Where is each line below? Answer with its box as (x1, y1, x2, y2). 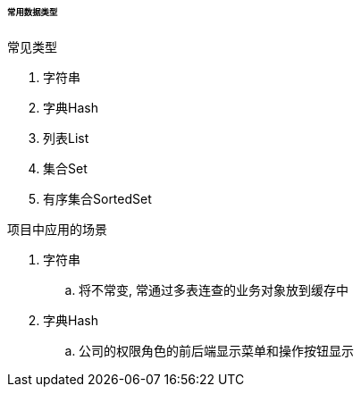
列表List (43, 130, 89, 146)
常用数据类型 (7, 7, 58, 17)
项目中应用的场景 (7, 221, 107, 237)
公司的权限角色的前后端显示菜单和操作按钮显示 (79, 342, 354, 358)
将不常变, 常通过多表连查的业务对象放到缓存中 (79, 281, 348, 298)
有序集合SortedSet (43, 190, 152, 206)
